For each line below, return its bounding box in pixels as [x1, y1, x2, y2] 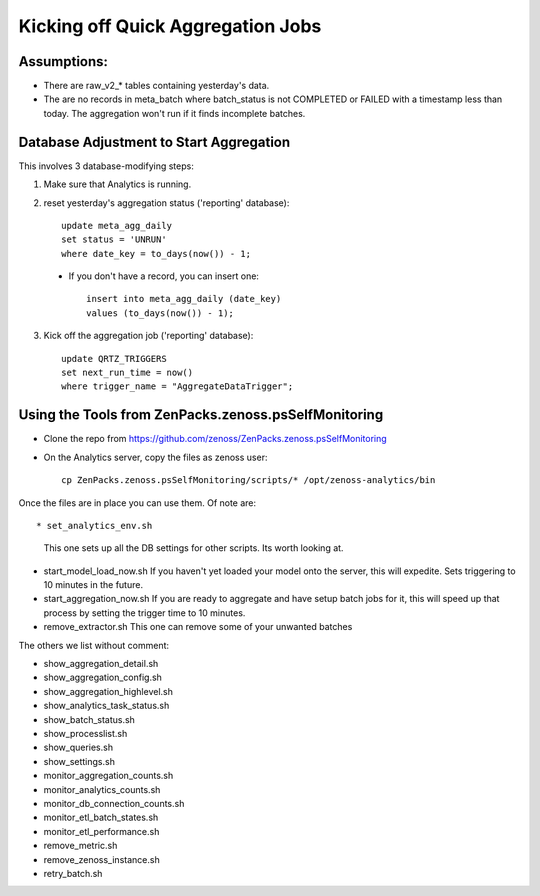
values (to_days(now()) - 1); [86, 307, 235, 319]
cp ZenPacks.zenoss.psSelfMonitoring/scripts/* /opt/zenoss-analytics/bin [61, 475, 436, 486]
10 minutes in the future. [43, 579, 144, 591]
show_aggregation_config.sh [43, 671, 162, 684]
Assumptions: [18, 53, 109, 70]
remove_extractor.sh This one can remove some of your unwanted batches [43, 621, 353, 633]
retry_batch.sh [43, 867, 103, 879]
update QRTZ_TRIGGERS [61, 353, 167, 364]
